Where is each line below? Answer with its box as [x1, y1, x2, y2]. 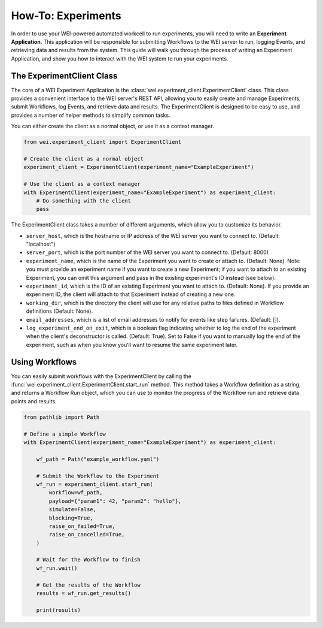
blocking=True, [48, 514, 94, 521]
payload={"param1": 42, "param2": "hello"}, [48, 497, 182, 505]
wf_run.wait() [36, 564, 78, 572]
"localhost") [26, 240, 56, 248]
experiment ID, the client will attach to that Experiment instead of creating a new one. [26, 291, 236, 298]
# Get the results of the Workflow [36, 581, 141, 588]
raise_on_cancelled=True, [48, 531, 125, 538]
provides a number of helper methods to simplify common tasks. [11, 111, 170, 119]
